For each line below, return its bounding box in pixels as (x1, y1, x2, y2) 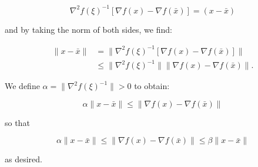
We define (5, 80, 40, 92)
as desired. (5, 153, 42, 165)
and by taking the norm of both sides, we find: (5, 23, 172, 35)
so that (5, 116, 30, 128)
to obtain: (134, 80, 170, 92)
